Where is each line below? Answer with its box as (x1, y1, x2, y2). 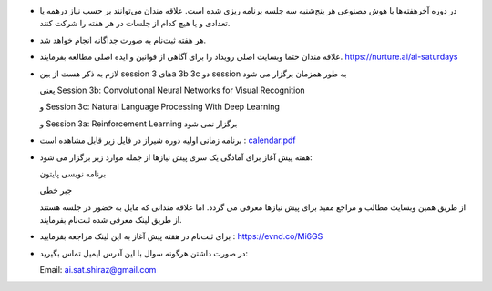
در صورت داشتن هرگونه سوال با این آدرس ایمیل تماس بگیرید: (39, 247, 249, 258)
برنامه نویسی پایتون (39, 168, 107, 179)
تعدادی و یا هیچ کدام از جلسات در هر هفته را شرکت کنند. (39, 18, 231, 29)
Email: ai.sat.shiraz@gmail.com (39, 265, 157, 276)
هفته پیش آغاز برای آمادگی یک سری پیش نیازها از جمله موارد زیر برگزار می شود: (39, 151, 313, 163)
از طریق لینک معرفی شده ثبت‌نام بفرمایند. (39, 215, 182, 226)
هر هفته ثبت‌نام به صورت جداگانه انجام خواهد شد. (39, 35, 207, 45)
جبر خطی (39, 185, 73, 196)
